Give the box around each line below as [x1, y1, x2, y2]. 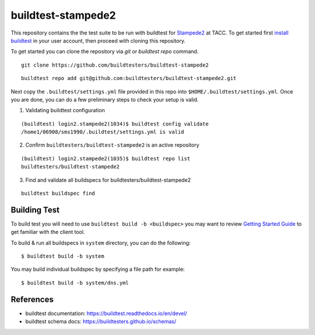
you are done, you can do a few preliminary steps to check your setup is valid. [10, 96, 199, 103]
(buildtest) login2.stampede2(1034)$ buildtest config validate [21, 120, 209, 127]
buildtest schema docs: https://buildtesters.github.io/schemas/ [25, 318, 177, 325]
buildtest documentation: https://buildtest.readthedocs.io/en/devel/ [25, 310, 187, 317]
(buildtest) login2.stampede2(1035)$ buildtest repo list [21, 155, 191, 162]
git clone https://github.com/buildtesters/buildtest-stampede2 [21, 61, 209, 68]
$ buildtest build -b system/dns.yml [21, 279, 129, 286]
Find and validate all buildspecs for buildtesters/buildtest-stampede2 [25, 176, 191, 184]
